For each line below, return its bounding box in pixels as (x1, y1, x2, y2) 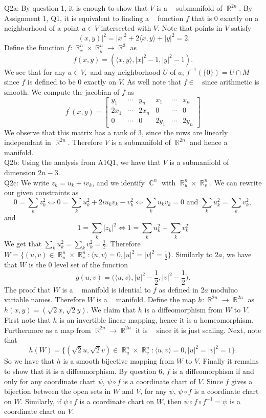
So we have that (4, 356, 54, 366)
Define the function (4, 42, 64, 53)
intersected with (101, 23, 151, 33)
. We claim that (86, 304, 136, 315)
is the (29, 259, 46, 270)
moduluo (210, 284, 238, 295)
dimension (4, 167, 36, 178)
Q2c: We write (4, 177, 49, 187)
